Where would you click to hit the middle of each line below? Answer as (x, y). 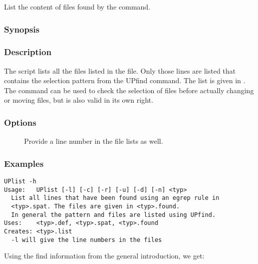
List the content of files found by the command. (77, 7)
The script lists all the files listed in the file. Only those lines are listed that (120, 70)
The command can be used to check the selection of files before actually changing (129, 90)
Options (20, 122)
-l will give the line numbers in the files (86, 240)
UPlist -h (20, 182)
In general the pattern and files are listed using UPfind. (113, 215)
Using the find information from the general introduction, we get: (104, 256)
